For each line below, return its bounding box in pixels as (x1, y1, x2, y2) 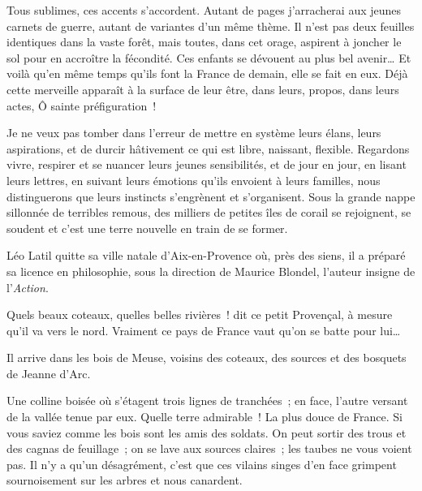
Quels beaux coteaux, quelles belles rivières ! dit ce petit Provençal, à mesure (6, 306, 393, 323)
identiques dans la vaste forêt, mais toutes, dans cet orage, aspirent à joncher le (6, 33, 402, 50)
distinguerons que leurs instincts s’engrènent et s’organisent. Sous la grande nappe (6, 187, 416, 205)
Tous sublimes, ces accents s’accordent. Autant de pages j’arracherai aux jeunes (6, 2, 402, 18)
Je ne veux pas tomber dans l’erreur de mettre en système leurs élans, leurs (6, 124, 381, 141)
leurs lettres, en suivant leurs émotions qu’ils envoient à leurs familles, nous (6, 171, 381, 188)
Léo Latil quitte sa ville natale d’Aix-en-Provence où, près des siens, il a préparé (6, 247, 406, 264)
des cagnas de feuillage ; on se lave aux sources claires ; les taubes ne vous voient (6, 440, 412, 457)
